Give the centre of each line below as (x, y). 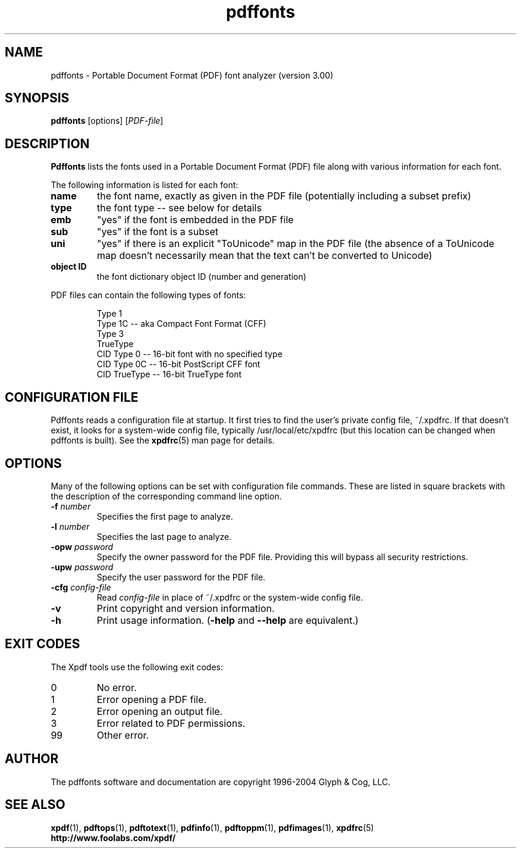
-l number (70, 526)
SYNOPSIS (37, 98)
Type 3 (110, 334)
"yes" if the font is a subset (158, 232)
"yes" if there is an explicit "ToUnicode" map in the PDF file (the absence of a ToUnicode (296, 244)
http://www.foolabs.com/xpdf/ (113, 838)
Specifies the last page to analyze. (164, 536)
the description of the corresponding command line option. (166, 496)
